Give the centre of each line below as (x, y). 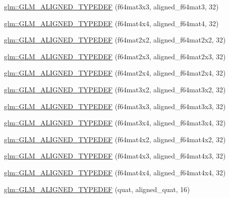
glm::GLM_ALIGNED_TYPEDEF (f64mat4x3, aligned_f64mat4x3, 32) (115, 156)
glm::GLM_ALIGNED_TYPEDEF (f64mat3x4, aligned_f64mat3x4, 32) (115, 123)
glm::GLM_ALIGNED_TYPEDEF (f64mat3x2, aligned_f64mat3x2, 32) (115, 89)
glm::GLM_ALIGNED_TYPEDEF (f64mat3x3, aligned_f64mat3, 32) (111, 6)
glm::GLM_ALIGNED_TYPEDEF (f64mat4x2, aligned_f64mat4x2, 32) (115, 139)
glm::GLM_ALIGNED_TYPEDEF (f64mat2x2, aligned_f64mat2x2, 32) (115, 40)
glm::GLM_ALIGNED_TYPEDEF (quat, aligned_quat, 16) (97, 189)
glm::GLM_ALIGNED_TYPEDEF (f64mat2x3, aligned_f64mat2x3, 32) (115, 56)
